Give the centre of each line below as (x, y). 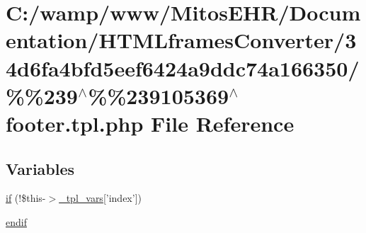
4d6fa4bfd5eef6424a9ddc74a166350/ (183, 68)
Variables (40, 168)
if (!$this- (26, 198)
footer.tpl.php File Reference (150, 123)
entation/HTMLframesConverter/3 (181, 40)
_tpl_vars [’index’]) (100, 198)
